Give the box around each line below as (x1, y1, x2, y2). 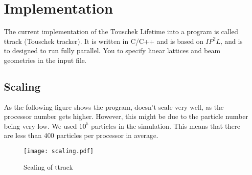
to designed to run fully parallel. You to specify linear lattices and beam (4, 45, 221, 56)
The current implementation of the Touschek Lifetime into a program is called (4, 26, 238, 37)
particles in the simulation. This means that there (91, 120, 240, 131)
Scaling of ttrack (23, 161, 73, 172)
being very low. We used (4, 120, 77, 131)
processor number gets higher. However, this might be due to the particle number (4, 111, 249, 121)
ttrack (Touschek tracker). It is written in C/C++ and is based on (4, 36, 204, 46)
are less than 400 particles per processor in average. (4, 130, 159, 140)
